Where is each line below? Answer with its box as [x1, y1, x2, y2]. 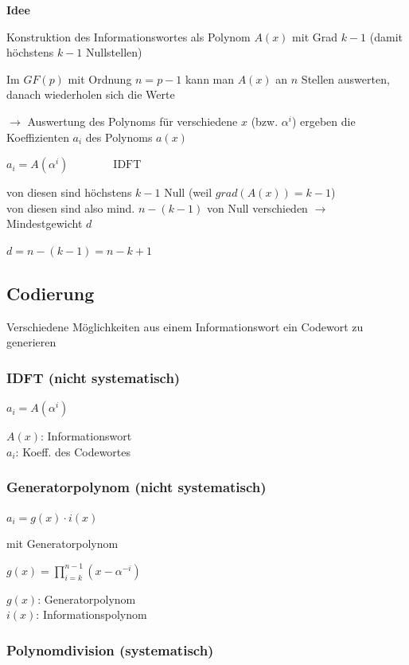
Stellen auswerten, [301, 70, 390, 87]
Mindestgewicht [6, 215, 83, 232]
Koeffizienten [6, 128, 69, 145]
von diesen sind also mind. [6, 199, 135, 216]
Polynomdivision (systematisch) [6, 640, 214, 659]
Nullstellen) [86, 44, 142, 61]
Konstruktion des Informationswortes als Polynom [6, 28, 251, 45]
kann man [185, 70, 235, 87]
